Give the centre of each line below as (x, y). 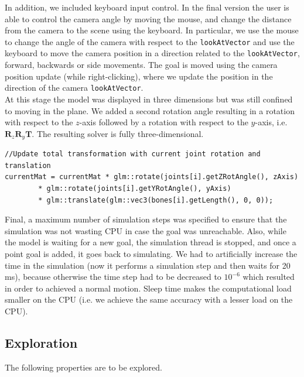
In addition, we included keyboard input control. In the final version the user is (147, 7)
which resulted (269, 277)
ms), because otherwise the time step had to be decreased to (113, 277)
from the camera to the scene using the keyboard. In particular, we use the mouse (152, 30)
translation (28, 165)
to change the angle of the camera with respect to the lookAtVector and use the (150, 41)
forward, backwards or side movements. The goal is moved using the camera (141, 65)
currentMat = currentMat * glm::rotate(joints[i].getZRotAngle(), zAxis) (152, 177)
